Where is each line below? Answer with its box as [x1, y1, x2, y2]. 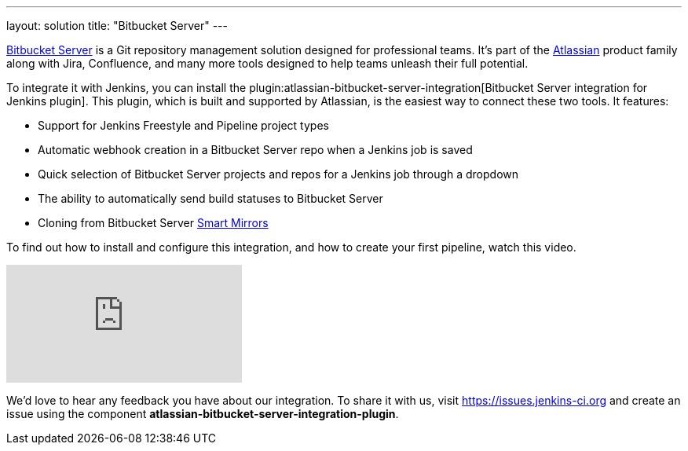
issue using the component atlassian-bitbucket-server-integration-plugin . [6, 407, 399, 420]
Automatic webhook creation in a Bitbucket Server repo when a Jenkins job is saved [38, 143, 473, 156]
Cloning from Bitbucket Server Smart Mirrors [38, 216, 269, 229]
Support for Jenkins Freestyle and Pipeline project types [38, 119, 329, 132]
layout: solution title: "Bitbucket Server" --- [6, 19, 228, 32]
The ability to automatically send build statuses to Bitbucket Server [38, 192, 383, 205]
